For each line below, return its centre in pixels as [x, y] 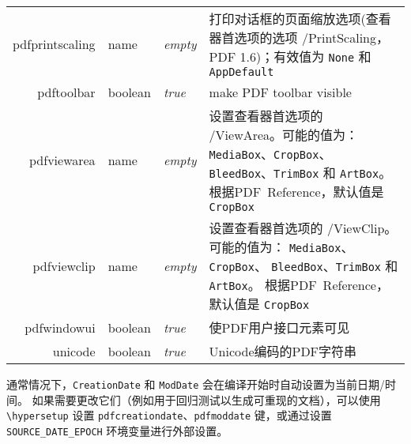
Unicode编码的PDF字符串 [283, 351]
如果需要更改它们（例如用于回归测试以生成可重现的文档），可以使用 [206, 399]
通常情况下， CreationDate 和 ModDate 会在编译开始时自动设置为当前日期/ [196, 384]
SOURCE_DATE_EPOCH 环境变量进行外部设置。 [117, 430]
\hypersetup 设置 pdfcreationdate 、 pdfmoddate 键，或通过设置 [169, 415]
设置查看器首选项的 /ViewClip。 [303, 228]
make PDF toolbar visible [280, 92]
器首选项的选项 [253, 38]
